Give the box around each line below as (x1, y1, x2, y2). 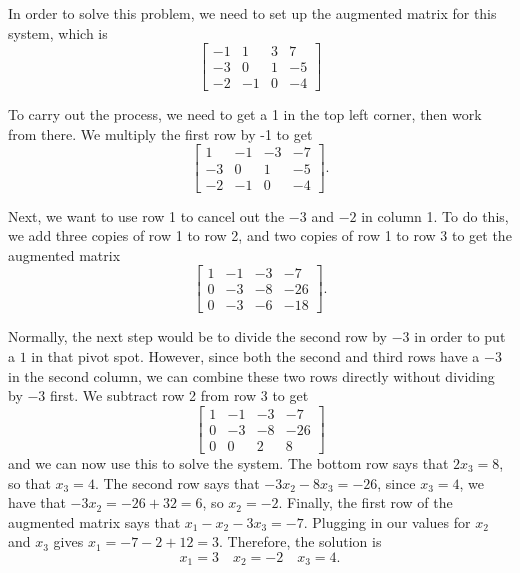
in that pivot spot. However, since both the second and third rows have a (31, 346, 480, 367)
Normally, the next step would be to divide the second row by (8, 326, 388, 347)
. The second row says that (94, 472, 260, 493)
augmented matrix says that (8, 511, 181, 532)
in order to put (414, 326, 506, 347)
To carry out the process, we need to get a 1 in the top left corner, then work (8, 104, 482, 125)
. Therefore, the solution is (219, 531, 382, 552)
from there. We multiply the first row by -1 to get (8, 123, 313, 144)
